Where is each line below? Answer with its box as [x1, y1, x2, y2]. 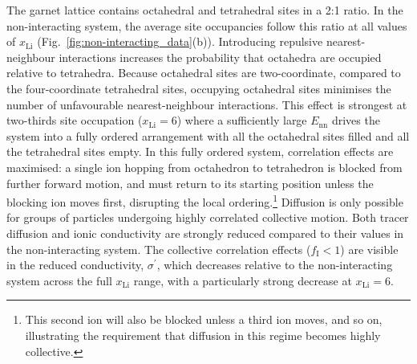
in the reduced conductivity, [6, 256, 144, 273]
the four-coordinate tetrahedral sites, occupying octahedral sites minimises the [6, 80, 391, 96]
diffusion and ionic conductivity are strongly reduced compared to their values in [6, 224, 404, 241]
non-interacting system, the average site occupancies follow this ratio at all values [6, 17, 407, 34]
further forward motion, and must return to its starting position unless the [6, 174, 374, 191]
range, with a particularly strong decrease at [133, 272, 352, 288]
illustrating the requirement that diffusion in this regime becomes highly [25, 326, 381, 343]
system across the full [6, 272, 112, 288]
